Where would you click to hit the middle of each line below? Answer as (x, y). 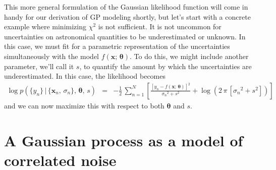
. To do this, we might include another (189, 56)
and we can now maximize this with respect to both (84, 105)
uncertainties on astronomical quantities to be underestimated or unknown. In (125, 36)
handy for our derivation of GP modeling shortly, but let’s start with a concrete (127, 16)
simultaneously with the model (51, 56)
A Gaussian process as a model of (124, 140)
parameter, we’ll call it (39, 66)
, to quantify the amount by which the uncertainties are (165, 66)
